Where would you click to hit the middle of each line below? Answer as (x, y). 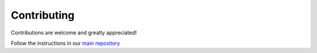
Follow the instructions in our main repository (65, 43)
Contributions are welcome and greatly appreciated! (74, 33)
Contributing (43, 15)
